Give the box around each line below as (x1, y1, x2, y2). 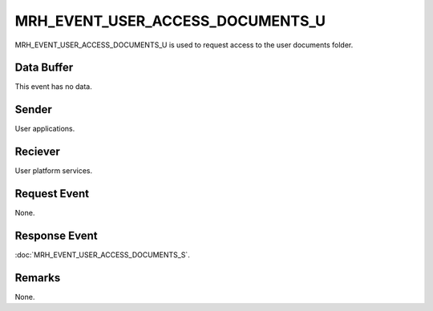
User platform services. (14, 166, 92, 176)
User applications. (14, 124, 75, 134)
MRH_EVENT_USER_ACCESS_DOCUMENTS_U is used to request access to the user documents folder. (14, 40, 354, 50)
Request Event (14, 187, 90, 200)
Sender (14, 103, 52, 116)
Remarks (14, 271, 61, 285)
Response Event (14, 228, 98, 242)
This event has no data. (14, 82, 92, 91)
